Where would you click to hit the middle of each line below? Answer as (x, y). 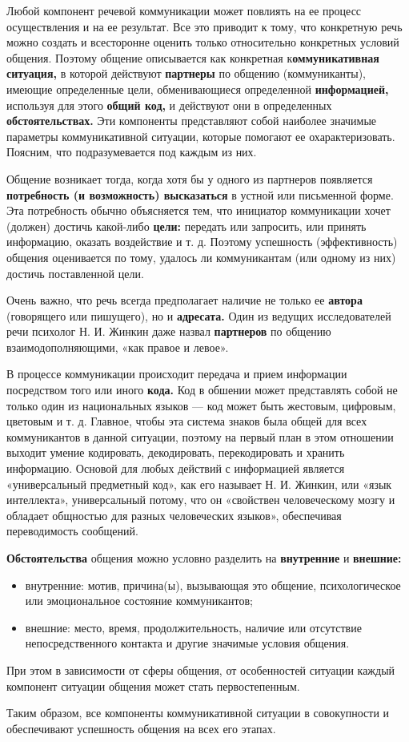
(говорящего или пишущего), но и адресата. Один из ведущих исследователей (199, 315)
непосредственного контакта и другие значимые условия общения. (187, 643)
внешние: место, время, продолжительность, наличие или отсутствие (193, 627)
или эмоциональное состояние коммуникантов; (139, 601)
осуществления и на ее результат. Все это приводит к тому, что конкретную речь (204, 26)
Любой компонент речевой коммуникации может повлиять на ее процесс (184, 10)
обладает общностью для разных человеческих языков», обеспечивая (174, 515)
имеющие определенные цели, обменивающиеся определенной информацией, (198, 89)
